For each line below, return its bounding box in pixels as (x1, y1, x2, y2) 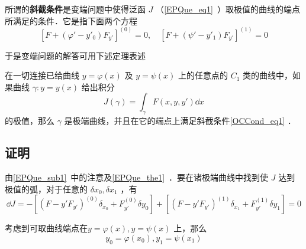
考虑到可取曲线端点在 (5, 222, 88, 234)
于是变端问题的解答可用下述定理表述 (5, 49, 146, 61)
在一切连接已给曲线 (5, 69, 79, 81)
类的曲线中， (243, 69, 293, 81)
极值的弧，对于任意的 (5, 182, 88, 195)
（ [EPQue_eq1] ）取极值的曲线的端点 (156, 3, 300, 15)
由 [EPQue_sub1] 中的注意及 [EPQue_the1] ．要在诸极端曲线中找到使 (5, 171, 269, 183)
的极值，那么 (5, 114, 54, 127)
